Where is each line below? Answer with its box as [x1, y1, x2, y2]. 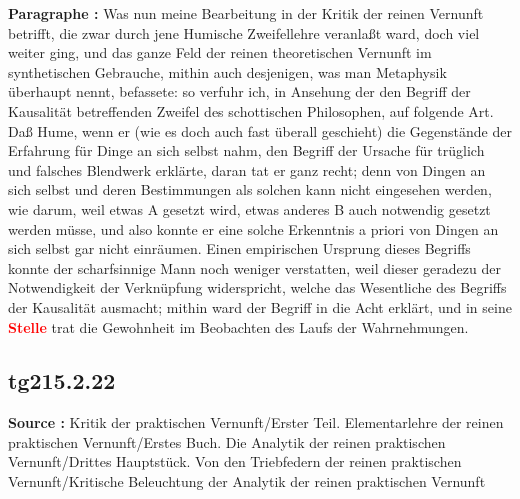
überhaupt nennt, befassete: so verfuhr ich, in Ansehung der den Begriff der [8, 81, 471, 102]
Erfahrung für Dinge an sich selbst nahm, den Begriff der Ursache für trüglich [8, 140, 485, 161]
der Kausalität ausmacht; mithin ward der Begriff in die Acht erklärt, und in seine [8, 296, 512, 317]
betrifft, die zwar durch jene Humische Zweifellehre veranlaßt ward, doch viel [8, 22, 480, 43]
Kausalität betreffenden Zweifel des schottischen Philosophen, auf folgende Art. [8, 100, 494, 121]
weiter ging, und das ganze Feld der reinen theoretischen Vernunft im [8, 42, 432, 63]
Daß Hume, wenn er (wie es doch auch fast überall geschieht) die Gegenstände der [8, 120, 512, 141]
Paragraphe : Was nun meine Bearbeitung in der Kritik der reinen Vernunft [8, 3, 484, 23]
